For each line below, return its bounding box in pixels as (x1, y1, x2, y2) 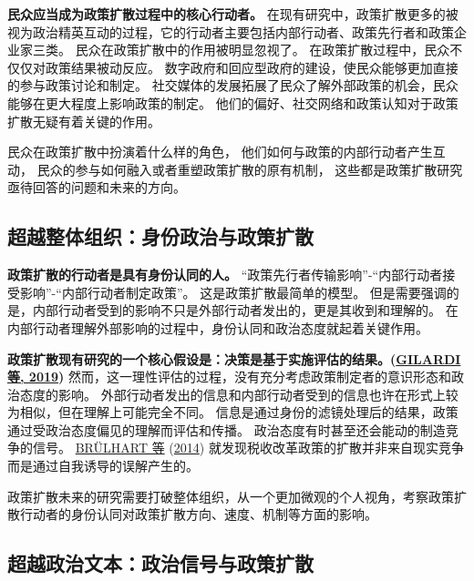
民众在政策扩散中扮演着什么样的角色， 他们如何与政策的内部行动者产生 (7, 142, 433, 161)
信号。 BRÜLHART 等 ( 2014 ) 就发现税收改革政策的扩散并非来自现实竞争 (32, 438, 464, 457)
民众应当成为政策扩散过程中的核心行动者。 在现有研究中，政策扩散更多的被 (7, 5, 459, 23)
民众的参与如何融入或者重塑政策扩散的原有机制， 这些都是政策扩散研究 (36, 159, 463, 178)
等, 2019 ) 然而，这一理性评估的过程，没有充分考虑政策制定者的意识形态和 (7, 367, 451, 386)
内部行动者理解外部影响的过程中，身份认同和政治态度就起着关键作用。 (7, 318, 428, 337)
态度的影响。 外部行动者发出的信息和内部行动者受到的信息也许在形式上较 (19, 384, 459, 403)
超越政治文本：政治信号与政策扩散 (7, 549, 314, 577)
